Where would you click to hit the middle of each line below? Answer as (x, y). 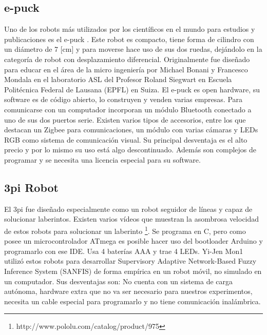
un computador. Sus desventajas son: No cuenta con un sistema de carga (119, 281)
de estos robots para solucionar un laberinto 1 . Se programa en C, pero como (125, 230)
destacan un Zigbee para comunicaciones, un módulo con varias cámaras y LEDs (131, 130)
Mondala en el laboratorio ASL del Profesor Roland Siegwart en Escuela (118, 79)
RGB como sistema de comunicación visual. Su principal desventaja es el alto (126, 139)
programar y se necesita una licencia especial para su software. (102, 159)
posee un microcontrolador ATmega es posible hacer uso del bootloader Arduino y (133, 241)
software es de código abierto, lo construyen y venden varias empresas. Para (123, 99)
